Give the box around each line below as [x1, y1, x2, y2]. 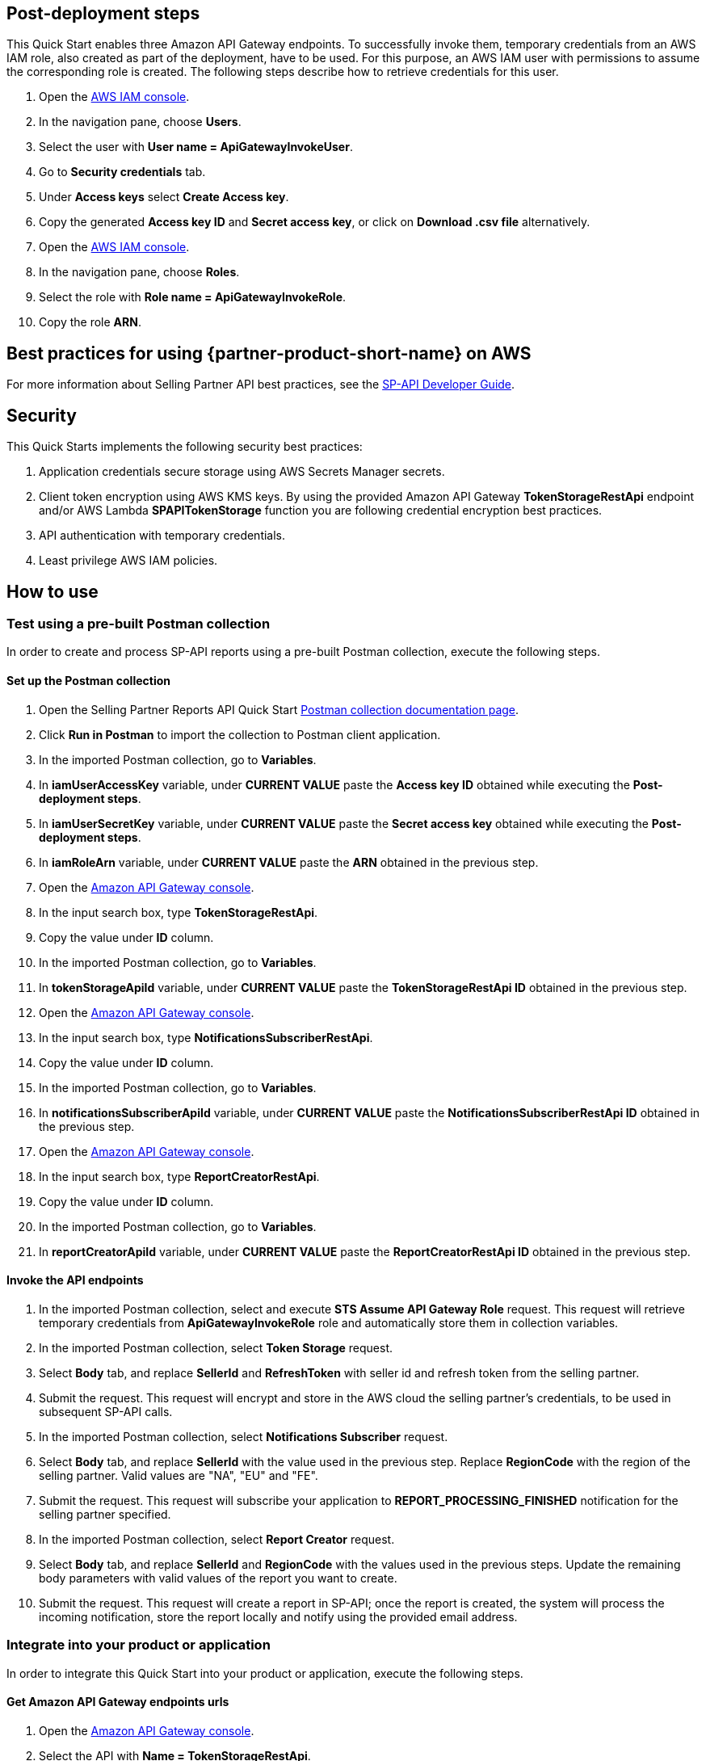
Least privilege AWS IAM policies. [39, 553, 218, 568]
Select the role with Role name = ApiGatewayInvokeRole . [39, 290, 347, 305]
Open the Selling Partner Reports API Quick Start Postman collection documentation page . [39, 702, 519, 717]
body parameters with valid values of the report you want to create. [39, 1570, 397, 1585]
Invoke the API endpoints [6, 1273, 144, 1288]
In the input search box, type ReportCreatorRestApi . [39, 1169, 320, 1183]
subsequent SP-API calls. [39, 1404, 173, 1418]
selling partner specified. [39, 1507, 171, 1521]
